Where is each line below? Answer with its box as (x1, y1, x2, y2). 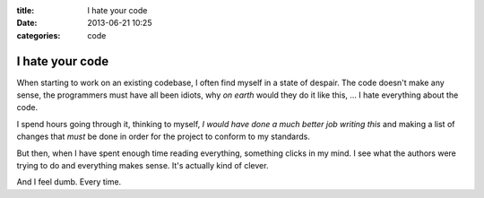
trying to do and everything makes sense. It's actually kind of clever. (16, 160, 269, 171)
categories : (16, 30, 61, 40)
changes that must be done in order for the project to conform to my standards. (16, 131, 311, 142)
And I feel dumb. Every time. (16, 176, 122, 187)
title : (16, 5, 35, 15)
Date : (16, 18, 38, 29)
